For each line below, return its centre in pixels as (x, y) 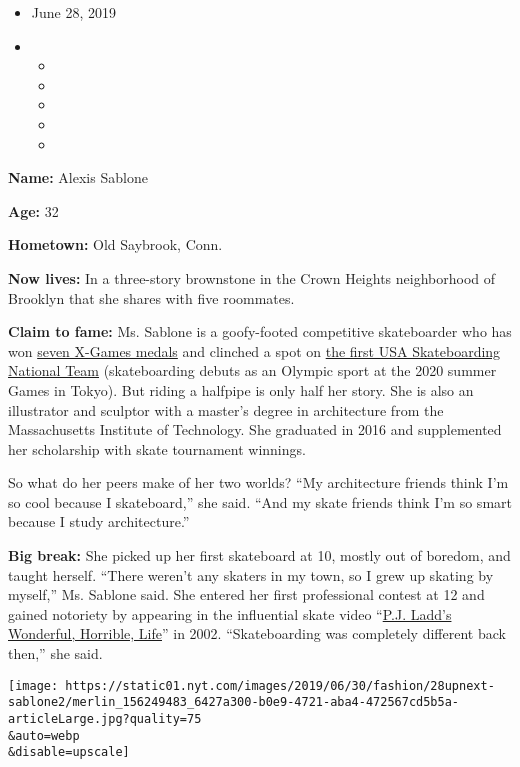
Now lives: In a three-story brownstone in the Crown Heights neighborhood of (251, 277)
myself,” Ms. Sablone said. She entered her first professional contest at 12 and (246, 594)
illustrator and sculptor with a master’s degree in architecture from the (226, 409)
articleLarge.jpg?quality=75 (105, 718)
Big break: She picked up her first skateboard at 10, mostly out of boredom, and (259, 555)
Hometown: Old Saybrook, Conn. (115, 244)
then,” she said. (55, 653)
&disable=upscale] (69, 752)
